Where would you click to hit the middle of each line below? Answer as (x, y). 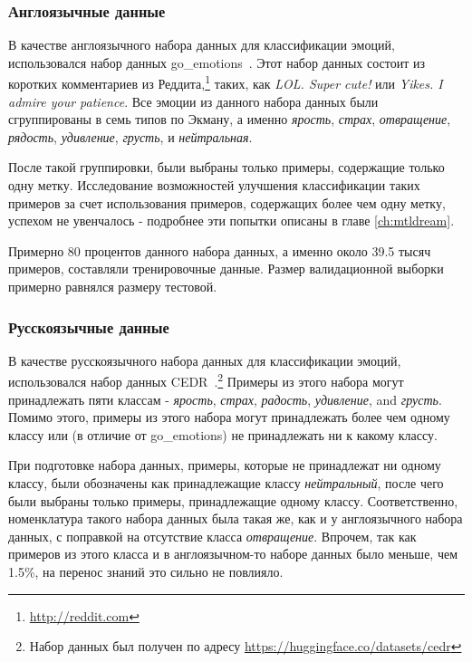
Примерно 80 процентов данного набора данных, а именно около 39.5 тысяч (220, 250)
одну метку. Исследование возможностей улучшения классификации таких (214, 185)
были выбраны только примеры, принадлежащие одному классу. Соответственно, (233, 500)
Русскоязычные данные (89, 326)
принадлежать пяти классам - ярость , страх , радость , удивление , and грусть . (225, 399)
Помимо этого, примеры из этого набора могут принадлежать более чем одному (229, 417)
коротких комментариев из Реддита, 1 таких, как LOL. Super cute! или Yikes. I (226, 82)
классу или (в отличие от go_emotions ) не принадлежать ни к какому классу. (223, 434)
